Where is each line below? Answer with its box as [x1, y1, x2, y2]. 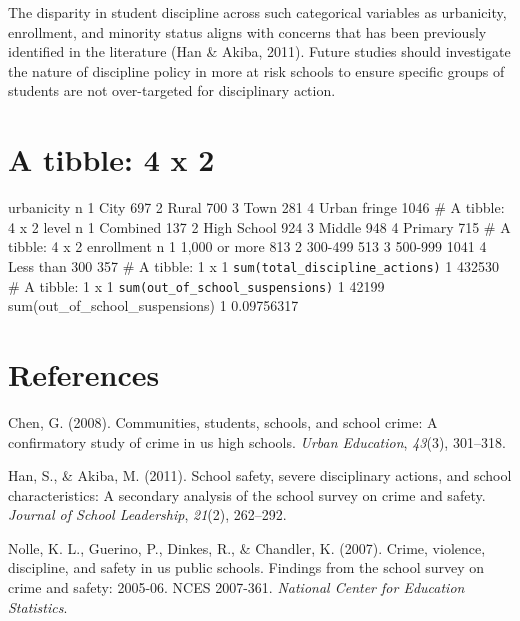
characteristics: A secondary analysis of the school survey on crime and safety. [8, 484, 486, 505]
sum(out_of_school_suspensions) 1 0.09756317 [8, 295, 299, 316]
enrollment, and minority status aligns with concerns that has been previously [8, 21, 487, 42]
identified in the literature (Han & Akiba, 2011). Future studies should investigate [8, 41, 511, 62]
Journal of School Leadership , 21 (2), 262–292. [8, 504, 287, 525]
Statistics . [8, 596, 68, 617]
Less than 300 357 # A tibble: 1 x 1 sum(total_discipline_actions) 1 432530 [8, 255, 500, 276]
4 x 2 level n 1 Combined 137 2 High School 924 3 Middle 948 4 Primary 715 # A [8, 216, 511, 237]
